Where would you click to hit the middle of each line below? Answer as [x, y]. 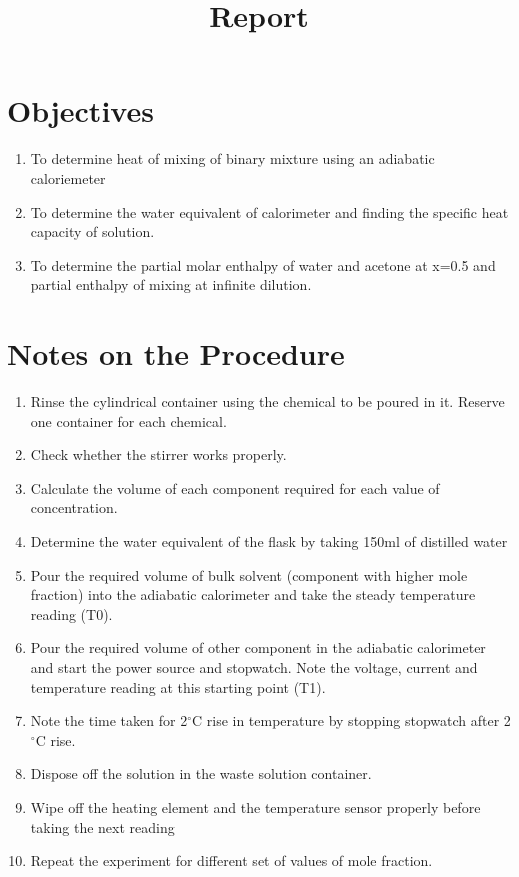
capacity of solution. [92, 231]
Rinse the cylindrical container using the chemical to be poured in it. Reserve [267, 401]
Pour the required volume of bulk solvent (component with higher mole [249, 574]
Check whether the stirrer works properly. [158, 454]
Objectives [80, 110]
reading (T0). [71, 613]
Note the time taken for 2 [109, 720]
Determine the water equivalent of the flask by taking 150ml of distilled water [269, 540]
